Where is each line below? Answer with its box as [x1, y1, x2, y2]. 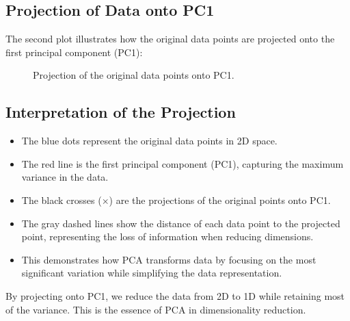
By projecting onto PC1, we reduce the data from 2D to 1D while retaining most [5, 288, 345, 303]
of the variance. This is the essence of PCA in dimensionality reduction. [5, 302, 306, 316]
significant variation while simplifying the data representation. [21, 266, 282, 280]
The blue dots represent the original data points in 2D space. [21, 133, 278, 148]
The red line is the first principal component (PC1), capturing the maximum [21, 156, 344, 170]
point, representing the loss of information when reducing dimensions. [21, 229, 314, 244]
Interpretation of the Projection [5, 101, 236, 123]
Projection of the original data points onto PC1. [33, 68, 234, 82]
